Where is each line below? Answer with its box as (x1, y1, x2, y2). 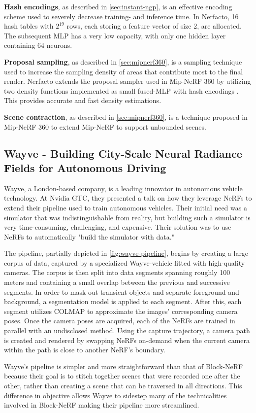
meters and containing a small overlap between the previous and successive (4, 277, 230, 287)
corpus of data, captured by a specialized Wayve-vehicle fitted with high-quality (4, 257, 245, 268)
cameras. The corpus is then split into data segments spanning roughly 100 (4, 267, 230, 277)
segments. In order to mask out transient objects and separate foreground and (4, 286, 239, 297)
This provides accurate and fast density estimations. (4, 95, 161, 105)
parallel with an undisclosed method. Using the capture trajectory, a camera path (4, 325, 250, 336)
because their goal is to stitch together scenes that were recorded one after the (4, 371, 240, 381)
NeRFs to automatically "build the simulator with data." (4, 231, 174, 241)
